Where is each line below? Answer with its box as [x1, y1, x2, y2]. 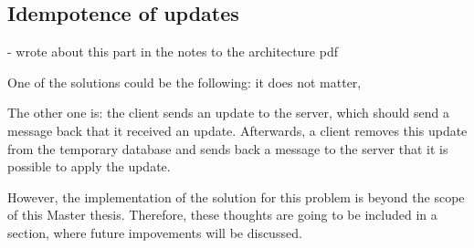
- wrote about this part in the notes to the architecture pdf [7, 42, 338, 61]
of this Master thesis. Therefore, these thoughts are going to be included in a [7, 205, 437, 224]
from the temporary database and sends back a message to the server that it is [7, 139, 448, 158]
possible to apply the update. [7, 157, 171, 176]
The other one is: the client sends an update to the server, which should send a [7, 103, 449, 122]
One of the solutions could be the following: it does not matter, [7, 72, 362, 91]
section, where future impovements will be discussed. [7, 222, 302, 242]
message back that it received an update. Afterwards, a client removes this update [7, 120, 468, 139]
